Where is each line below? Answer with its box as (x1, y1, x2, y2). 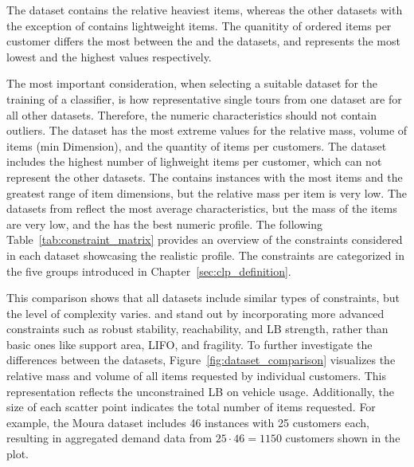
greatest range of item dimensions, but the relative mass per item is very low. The (6, 184, 408, 201)
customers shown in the (285, 430, 400, 446)
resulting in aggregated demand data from (6, 430, 213, 446)
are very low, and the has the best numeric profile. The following (6, 215, 322, 232)
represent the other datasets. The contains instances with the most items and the (6, 168, 403, 185)
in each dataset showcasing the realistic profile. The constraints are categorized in (6, 246, 404, 263)
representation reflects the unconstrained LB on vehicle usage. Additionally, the (6, 383, 394, 399)
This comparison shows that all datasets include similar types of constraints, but (6, 289, 400, 306)
